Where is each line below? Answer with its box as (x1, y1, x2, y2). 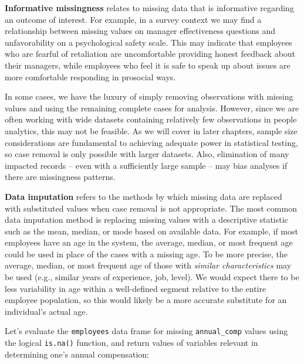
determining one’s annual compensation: (5, 348, 149, 360)
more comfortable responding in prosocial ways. (5, 70, 176, 83)
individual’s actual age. (5, 305, 88, 317)
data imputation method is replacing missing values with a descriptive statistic (5, 213, 288, 226)
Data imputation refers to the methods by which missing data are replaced (5, 190, 282, 202)
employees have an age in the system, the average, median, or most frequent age (5, 236, 293, 249)
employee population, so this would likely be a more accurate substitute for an (5, 294, 287, 306)
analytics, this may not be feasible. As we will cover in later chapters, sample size (5, 124, 298, 137)
